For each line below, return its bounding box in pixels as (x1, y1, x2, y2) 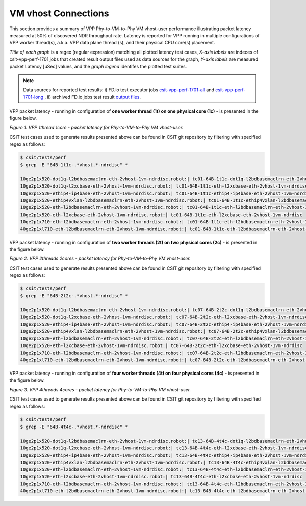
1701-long (23, 94, 44, 100)
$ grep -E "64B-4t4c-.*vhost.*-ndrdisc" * (20, 423, 128, 430)
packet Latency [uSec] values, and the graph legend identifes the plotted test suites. (9, 63, 187, 69)
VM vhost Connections (9, 8, 109, 19)
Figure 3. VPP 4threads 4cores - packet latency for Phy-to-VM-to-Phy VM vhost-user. (9, 386, 191, 392)
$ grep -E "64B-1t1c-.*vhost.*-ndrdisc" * (20, 162, 128, 168)
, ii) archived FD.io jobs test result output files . (44, 94, 141, 100)
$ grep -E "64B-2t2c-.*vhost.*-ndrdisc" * (20, 293, 128, 299)
